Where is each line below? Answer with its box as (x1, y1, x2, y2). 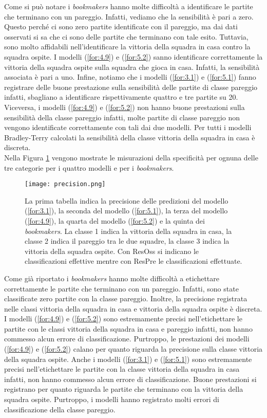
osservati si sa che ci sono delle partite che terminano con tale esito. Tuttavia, (4, 31, 249, 42)
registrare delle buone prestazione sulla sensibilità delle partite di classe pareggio (4, 81, 258, 92)
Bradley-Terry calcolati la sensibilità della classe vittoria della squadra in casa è (4, 132, 255, 142)
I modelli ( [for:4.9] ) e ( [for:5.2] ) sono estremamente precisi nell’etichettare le (4, 313, 242, 324)
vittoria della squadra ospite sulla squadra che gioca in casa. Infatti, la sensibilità (4, 61, 260, 72)
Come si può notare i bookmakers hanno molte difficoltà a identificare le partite (4, 1, 253, 11)
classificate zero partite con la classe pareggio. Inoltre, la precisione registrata (4, 293, 247, 304)
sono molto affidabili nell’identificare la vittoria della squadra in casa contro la (4, 41, 251, 52)
